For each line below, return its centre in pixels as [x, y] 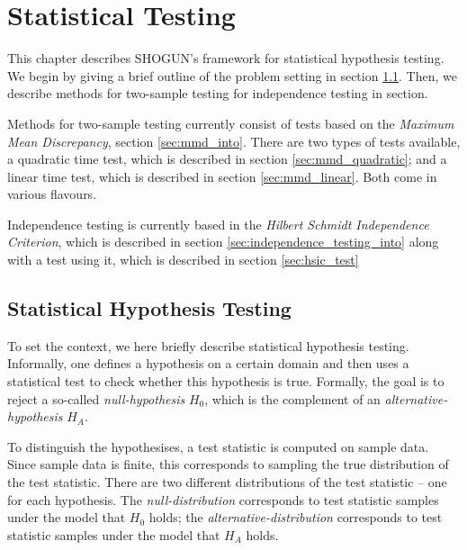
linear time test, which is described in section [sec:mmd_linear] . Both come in [222, 176]
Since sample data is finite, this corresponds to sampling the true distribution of [228, 464]
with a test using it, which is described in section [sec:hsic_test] [183, 260]
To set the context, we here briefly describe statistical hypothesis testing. [208, 345]
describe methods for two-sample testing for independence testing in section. [218, 93]
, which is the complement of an [292, 398]
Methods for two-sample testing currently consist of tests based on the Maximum [231, 123]
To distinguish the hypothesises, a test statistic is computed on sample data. [218, 446]
